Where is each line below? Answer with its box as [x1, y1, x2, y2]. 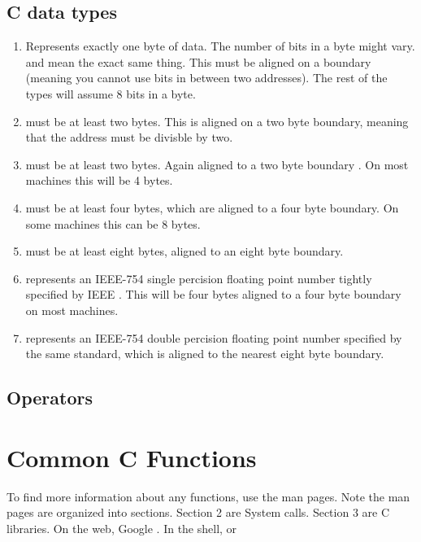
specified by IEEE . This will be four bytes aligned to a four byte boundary [25, 286, 401, 303]
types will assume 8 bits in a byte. [25, 85, 196, 102]
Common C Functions [7, 440, 257, 474]
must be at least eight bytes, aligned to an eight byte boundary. [25, 243, 344, 260]
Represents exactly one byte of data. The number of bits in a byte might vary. [25, 37, 415, 55]
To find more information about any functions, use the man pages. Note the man [7, 487, 410, 505]
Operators [7, 385, 93, 410]
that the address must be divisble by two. [25, 129, 233, 146]
